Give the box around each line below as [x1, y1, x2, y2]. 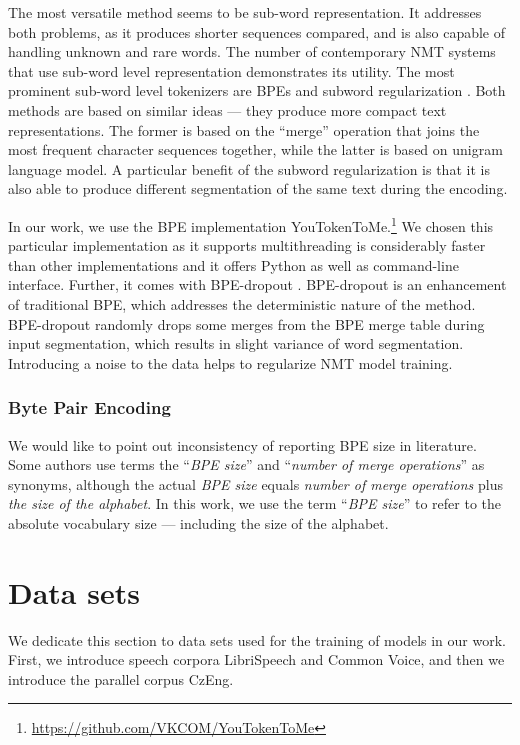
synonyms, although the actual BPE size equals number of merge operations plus [8, 473, 503, 494]
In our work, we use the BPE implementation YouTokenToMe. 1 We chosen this [8, 212, 494, 236]
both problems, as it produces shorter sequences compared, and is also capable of [8, 21, 506, 42]
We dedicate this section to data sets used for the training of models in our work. [8, 629, 506, 650]
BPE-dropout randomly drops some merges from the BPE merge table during [8, 313, 485, 334]
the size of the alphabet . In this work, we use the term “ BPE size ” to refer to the [8, 493, 501, 514]
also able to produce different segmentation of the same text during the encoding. [8, 178, 508, 199]
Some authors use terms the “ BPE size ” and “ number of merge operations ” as [8, 454, 485, 475]
